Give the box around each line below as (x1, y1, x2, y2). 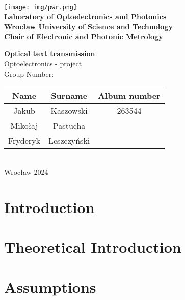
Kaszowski (50, 105, 88, 117)
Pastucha (52, 120, 86, 132)
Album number (98, 89, 161, 102)
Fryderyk (8, 134, 41, 147)
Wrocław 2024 (4, 166, 48, 177)
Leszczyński (48, 134, 90, 147)
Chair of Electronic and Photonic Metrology (4, 31, 163, 41)
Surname (51, 89, 88, 102)
